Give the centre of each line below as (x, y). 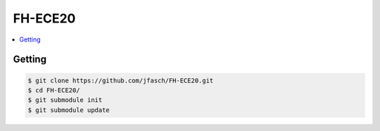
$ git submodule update (69, 110)
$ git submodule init (65, 100)
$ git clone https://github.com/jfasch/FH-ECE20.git (121, 80)
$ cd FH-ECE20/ (54, 90)
